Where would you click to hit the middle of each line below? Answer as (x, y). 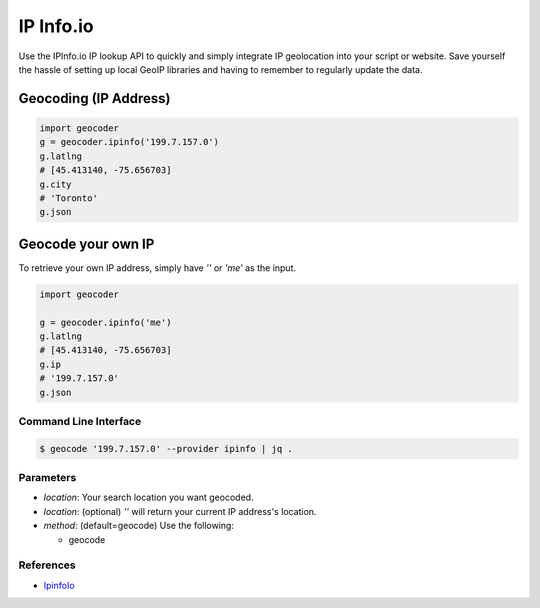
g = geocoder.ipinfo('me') (105, 322)
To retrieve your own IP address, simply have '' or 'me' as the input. (157, 267)
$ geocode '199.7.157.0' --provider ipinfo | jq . (166, 448)
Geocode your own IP (86, 243)
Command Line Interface (80, 421)
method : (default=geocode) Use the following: (139, 526)
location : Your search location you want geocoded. (148, 497)
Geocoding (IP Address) (94, 98)
